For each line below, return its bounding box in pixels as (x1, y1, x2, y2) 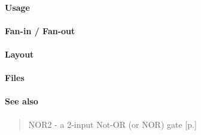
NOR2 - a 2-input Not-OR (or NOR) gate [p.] (28, 118, 197, 130)
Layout (5, 47, 34, 60)
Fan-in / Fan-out (5, 24, 75, 37)
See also (5, 95, 38, 107)
